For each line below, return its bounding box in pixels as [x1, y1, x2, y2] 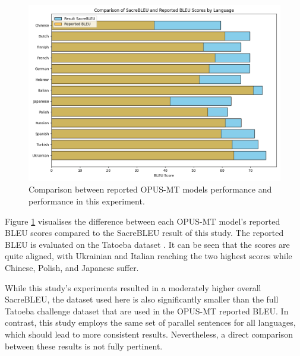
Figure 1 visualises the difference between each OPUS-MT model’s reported [5, 215, 280, 227]
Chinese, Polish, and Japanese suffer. [5, 261, 139, 273]
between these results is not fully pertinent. [5, 339, 163, 352]
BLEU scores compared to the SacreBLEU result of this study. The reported [5, 226, 284, 239]
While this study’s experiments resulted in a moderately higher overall [5, 281, 261, 294]
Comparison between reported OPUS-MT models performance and [29, 183, 272, 196]
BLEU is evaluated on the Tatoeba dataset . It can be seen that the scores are [5, 238, 290, 250]
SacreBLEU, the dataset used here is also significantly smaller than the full [5, 293, 279, 305]
